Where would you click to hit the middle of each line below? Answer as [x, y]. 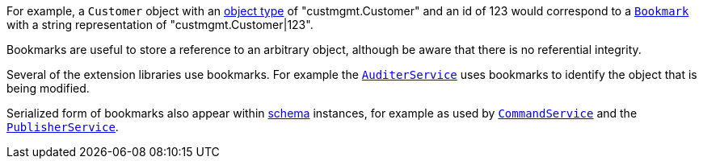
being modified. [48, 88]
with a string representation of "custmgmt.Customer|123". [160, 25]
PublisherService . [63, 127]
